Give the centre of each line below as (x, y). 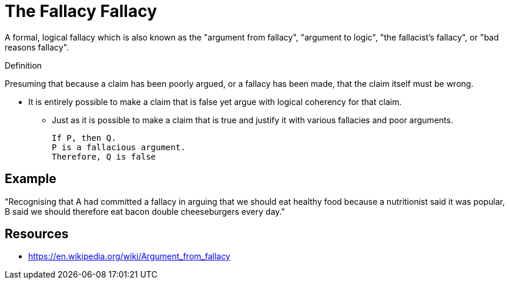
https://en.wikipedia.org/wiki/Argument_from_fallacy (129, 256)
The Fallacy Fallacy (81, 11)
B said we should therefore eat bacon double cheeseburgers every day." (145, 211)
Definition (24, 65)
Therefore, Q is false (104, 156)
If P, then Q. (84, 138)
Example (31, 179)
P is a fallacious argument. (119, 147)
